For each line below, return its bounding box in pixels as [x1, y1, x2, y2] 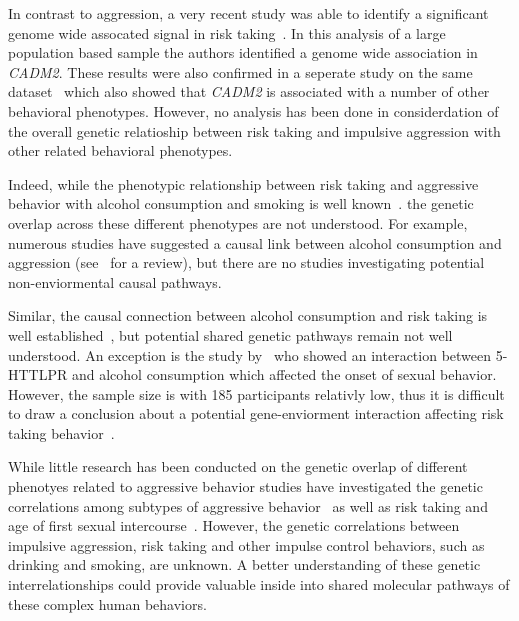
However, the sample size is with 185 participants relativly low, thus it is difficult [8, 383, 505, 404]
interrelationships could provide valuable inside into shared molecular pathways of [8, 574, 510, 595]
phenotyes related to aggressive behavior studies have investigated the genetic [8, 476, 483, 497]
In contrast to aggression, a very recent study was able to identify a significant [8, 3, 489, 23]
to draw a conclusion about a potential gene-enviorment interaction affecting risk [8, 403, 504, 424]
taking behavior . [8, 422, 115, 443]
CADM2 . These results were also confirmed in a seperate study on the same [8, 61, 473, 82]
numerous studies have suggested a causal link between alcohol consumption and [8, 232, 502, 253]
